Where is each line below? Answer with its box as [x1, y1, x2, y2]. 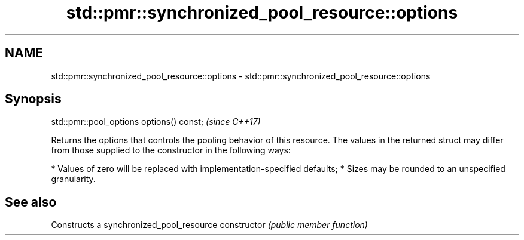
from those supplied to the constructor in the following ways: [51, 145, 291, 156]
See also [5, 194, 57, 210]
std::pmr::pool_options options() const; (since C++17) [51, 116, 261, 127]
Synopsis [5, 91, 62, 107]
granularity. [51, 174, 96, 184]
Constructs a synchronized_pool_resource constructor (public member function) [51, 220, 368, 230]
